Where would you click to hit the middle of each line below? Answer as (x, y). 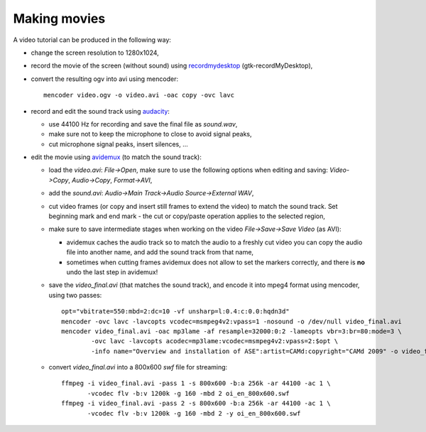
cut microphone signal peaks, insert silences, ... (118, 144)
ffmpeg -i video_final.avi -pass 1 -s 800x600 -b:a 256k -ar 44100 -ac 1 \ (196, 383)
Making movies (59, 18)
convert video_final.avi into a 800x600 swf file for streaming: (138, 367)
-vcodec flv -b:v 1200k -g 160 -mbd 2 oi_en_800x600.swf (189, 393)
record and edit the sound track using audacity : (100, 111)
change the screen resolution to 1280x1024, (95, 53)
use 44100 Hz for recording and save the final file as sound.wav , (143, 124)
